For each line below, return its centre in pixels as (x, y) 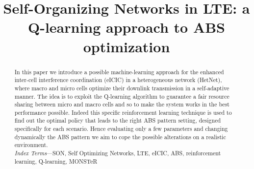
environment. (31, 145)
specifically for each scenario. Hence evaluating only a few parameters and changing (121, 129)
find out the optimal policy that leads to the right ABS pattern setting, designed (118, 120)
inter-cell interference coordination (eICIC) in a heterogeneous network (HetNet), (118, 80)
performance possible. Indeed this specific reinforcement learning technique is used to (123, 112)
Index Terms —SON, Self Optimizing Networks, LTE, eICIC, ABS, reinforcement (118, 153)
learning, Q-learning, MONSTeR (56, 161)
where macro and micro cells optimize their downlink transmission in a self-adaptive (122, 88)
